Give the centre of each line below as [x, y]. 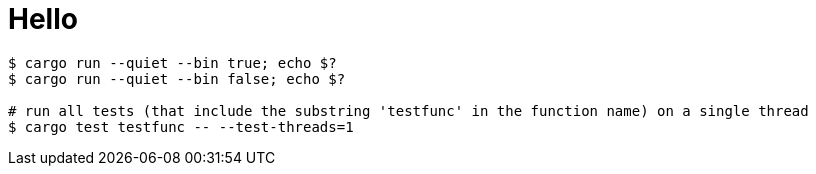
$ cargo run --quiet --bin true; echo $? [172, 62]
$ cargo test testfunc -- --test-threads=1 [181, 126]
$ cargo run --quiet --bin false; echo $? [177, 78]
